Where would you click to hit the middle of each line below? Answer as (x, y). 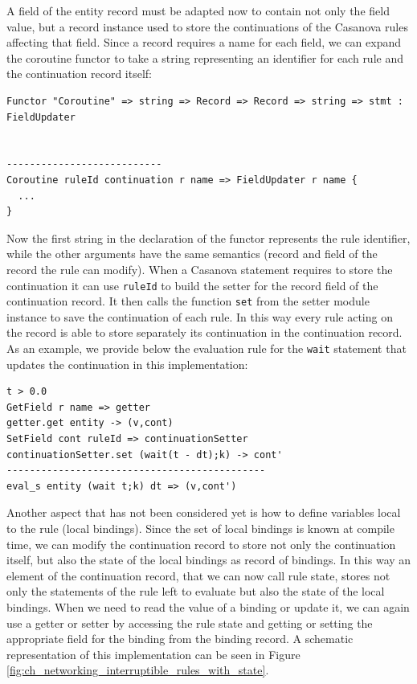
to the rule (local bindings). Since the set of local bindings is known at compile (200, 528)
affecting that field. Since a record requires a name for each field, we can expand (204, 42)
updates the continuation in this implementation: (127, 364)
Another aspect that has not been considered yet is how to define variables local (204, 512)
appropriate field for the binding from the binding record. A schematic (180, 639)
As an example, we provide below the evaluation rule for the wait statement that (206, 348)
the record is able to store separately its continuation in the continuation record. (204, 332)
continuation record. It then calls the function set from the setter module (188, 301)
